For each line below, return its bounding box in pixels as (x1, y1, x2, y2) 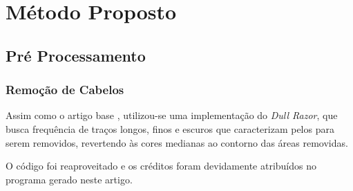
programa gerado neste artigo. (6, 172, 133, 186)
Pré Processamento (6, 44, 146, 66)
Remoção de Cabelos (6, 81, 124, 98)
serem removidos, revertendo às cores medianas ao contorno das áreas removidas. (6, 135, 348, 149)
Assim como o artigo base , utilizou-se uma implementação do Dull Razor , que (6, 108, 338, 122)
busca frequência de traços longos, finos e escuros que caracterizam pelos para (6, 121, 334, 136)
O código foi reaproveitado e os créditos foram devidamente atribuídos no (6, 158, 316, 173)
